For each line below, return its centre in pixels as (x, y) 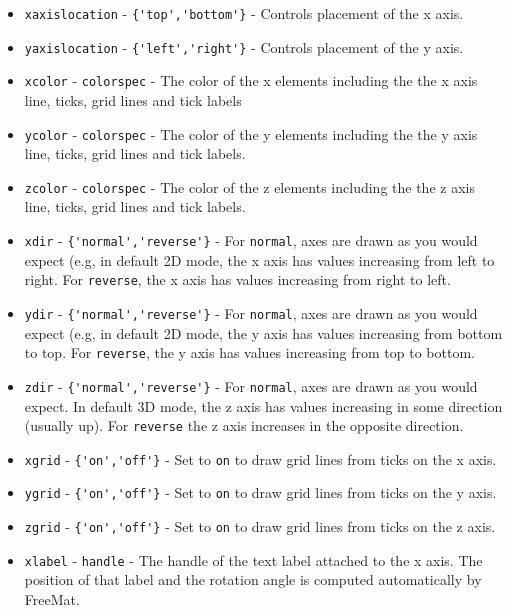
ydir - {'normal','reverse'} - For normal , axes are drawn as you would (251, 312)
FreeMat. (52, 599)
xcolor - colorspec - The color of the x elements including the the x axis (251, 80)
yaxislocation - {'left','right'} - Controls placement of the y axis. (244, 46)
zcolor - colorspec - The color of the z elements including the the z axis (249, 186)
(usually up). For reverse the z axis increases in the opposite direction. (244, 425)
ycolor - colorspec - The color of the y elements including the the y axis (251, 133)
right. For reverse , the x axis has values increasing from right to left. (237, 279)
